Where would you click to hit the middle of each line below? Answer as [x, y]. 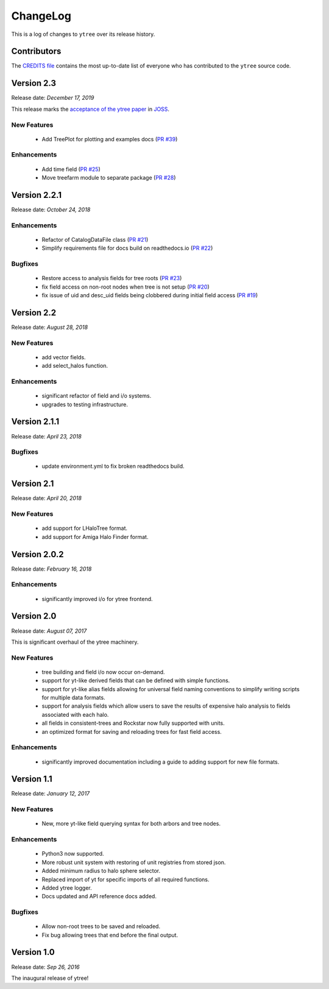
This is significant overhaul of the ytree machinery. [75, 642]
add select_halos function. [75, 366]
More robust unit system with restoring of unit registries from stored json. [134, 862]
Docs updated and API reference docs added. [99, 896]
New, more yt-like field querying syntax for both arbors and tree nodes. [131, 824]
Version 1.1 [32, 779]
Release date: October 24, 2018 [51, 209]
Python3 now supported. [73, 854]
